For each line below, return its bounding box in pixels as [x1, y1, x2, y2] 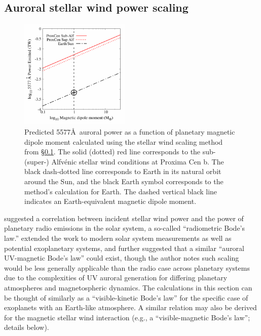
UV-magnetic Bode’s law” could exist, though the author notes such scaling [4, 253, 239, 263]
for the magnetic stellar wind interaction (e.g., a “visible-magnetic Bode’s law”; [4, 312, 250, 322]
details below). [4, 322, 49, 332]
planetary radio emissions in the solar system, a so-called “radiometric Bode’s [4, 223, 245, 233]
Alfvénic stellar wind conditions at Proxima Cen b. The [51, 156, 224, 166]
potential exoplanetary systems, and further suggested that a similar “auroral [4, 242, 244, 253]
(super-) [24, 156, 49, 166]
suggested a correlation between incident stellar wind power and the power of [4, 213, 244, 223]
